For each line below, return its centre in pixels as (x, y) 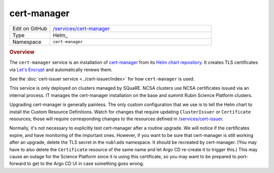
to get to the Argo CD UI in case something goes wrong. (85, 164)
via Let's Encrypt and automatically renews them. (61, 70)
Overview (22, 52)
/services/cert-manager (81, 28)
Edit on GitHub (30, 28)
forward (18, 164)
